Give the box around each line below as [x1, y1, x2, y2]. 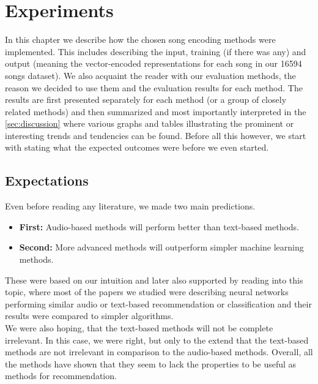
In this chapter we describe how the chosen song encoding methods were [5, 33, 276, 46]
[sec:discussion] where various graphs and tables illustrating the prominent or [5, 117, 294, 130]
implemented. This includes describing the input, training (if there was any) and [5, 45, 306, 58]
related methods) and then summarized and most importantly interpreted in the [5, 105, 306, 118]
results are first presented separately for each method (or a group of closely [5, 93, 287, 106]
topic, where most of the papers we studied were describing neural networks [5, 285, 289, 298]
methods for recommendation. [5, 369, 117, 382]
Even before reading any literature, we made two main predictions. [5, 200, 256, 213]
